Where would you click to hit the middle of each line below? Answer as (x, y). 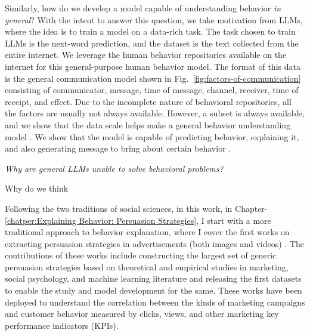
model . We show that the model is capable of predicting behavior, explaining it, (152, 136)
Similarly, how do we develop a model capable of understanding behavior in (143, 8)
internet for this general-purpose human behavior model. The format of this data (153, 66)
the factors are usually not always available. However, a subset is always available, (155, 113)
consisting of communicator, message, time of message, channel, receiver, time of (152, 90)
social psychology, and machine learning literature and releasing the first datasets (153, 278)
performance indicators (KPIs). (62, 325)
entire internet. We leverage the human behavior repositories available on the (146, 55)
